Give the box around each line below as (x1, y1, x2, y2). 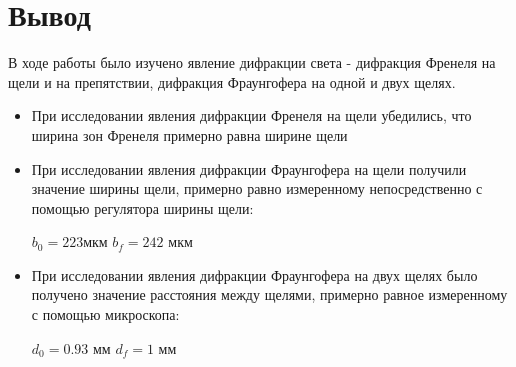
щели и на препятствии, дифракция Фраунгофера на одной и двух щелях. (8, 71, 456, 92)
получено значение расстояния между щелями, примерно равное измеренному (31, 284, 508, 305)
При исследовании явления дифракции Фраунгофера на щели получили (31, 158, 467, 179)
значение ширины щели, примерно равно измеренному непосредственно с (31, 178, 483, 199)
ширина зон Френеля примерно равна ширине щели (31, 124, 348, 145)
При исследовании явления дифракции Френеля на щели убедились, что (31, 105, 472, 126)
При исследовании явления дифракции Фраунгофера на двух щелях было (31, 264, 478, 285)
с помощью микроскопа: (31, 304, 180, 325)
